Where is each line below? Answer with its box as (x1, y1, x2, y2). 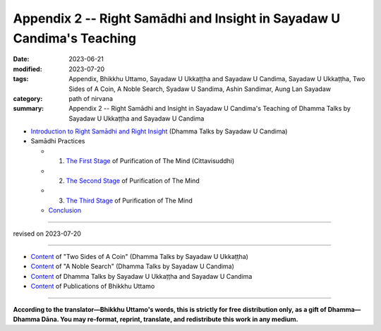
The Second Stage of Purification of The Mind (66, 176, 200, 185)
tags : (13, 75, 29, 83)
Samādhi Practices (30, 137, 85, 145)
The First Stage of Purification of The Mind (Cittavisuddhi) (66, 157, 235, 165)
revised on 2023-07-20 (13, 229, 81, 238)
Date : (13, 55, 30, 64)
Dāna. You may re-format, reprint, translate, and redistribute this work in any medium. (41, 315, 299, 323)
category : (13, 94, 43, 102)
